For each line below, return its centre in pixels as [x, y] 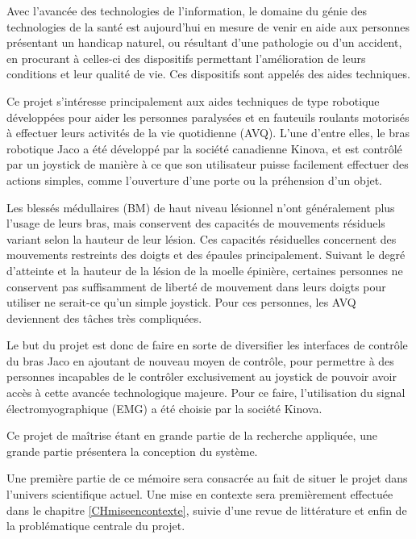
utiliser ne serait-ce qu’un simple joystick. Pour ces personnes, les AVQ [181, 302]
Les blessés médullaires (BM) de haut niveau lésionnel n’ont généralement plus [201, 207]
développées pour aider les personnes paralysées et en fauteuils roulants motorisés [208, 117]
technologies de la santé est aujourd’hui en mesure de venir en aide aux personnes [208, 26]
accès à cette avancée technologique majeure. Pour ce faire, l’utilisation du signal [206, 393]
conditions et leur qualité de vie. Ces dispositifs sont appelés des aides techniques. [208, 74]
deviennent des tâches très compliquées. [104, 318]
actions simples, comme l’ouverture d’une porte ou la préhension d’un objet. [194, 180]
